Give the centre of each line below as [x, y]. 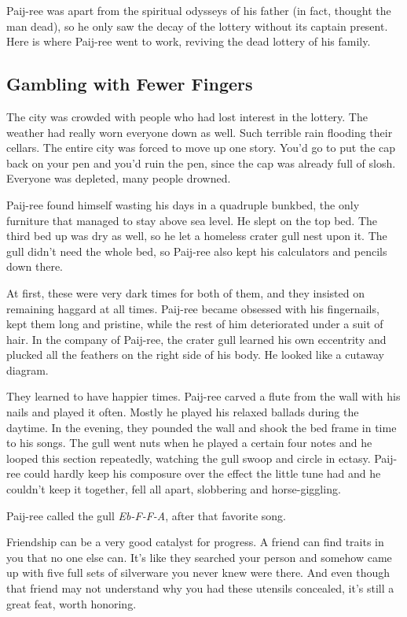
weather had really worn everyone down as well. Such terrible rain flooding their [200, 132]
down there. [35, 266]
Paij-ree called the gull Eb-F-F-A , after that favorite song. [146, 515]
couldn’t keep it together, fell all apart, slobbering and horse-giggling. [174, 489]
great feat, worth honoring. [71, 603]
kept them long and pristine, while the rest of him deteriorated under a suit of [195, 324]
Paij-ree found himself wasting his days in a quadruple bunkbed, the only [183, 204]
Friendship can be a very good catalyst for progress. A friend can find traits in [195, 542]
